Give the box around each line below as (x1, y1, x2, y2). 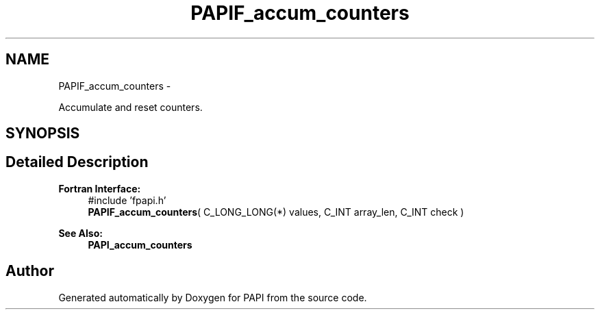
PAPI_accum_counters (88, 238, 192, 251)
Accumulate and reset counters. (58, 101, 203, 113)
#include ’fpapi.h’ (88, 194, 166, 206)
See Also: (58, 227, 103, 239)
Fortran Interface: (58, 182, 141, 194)
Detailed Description (5, 153, 149, 171)
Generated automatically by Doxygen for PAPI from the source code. (58, 291, 367, 303)
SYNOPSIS (5, 125, 80, 142)
